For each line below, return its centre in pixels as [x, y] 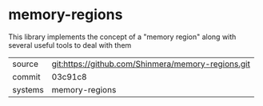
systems [28, 89]
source [25, 64]
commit [26, 77]
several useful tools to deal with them [70, 45]
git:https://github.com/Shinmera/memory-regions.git [151, 64]
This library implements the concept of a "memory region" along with [122, 37]
